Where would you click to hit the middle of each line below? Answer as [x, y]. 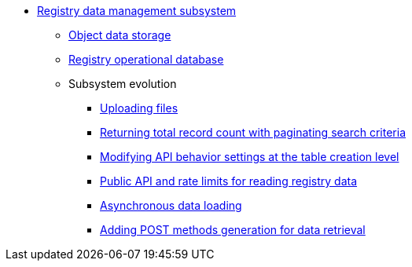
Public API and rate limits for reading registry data [229, 181]
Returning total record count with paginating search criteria [253, 132]
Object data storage [120, 35]
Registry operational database [146, 59]
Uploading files [139, 108]
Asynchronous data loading [171, 205]
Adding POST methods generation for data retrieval [233, 230]
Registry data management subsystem [137, 11]
